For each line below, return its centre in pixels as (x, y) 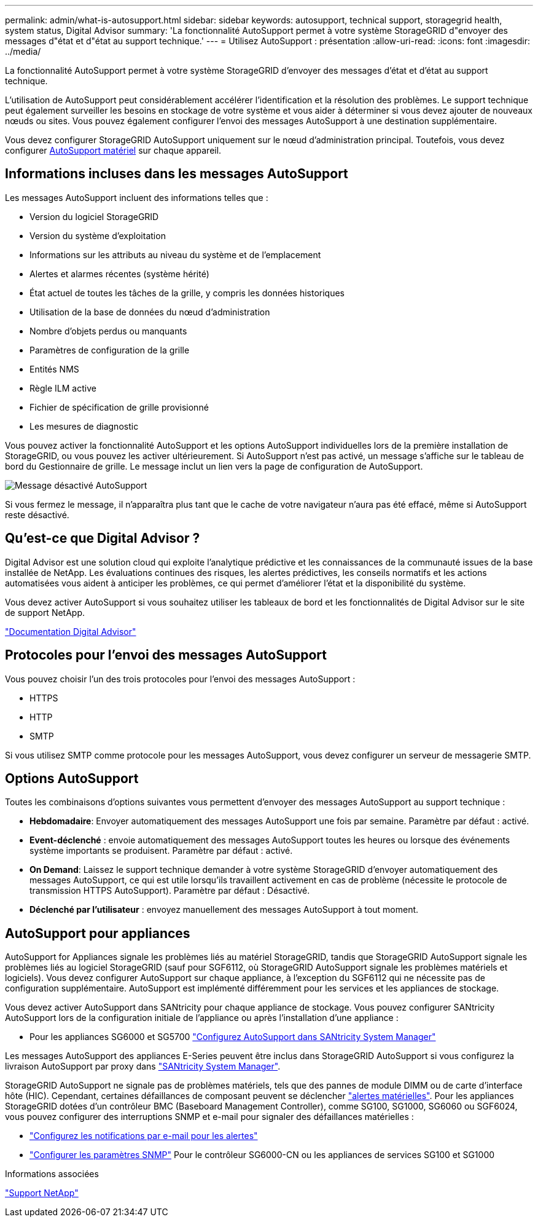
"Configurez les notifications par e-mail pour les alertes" (144, 1136)
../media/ (23, 51)
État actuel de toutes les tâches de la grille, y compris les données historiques (187, 293)
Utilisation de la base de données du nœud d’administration (150, 312)
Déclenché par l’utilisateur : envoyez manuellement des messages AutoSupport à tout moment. (224, 910)
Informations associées (52, 1174)
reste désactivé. (37, 514)
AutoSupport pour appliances (98, 933)
